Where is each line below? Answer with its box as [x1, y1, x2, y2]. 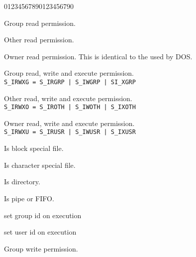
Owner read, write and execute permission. [4, 118, 135, 128]
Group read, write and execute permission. [4, 68, 134, 78]
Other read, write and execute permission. [4, 93, 132, 103]
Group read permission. [4, 17, 76, 28]
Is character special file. [4, 159, 76, 170]
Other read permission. [4, 34, 74, 45]
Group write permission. [4, 243, 78, 254]
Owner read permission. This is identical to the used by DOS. [4, 51, 193, 61]
